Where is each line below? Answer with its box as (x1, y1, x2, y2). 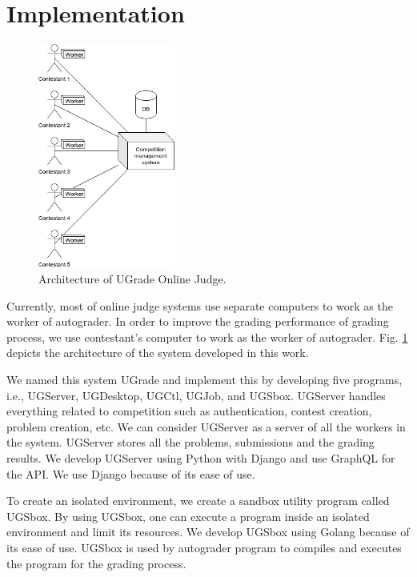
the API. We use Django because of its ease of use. (6, 465, 255, 482)
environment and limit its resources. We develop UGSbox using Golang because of (6, 523, 410, 540)
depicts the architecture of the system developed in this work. (6, 344, 309, 361)
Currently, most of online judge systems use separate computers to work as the (6, 297, 393, 314)
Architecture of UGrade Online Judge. (38, 270, 227, 287)
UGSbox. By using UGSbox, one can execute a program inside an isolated (6, 507, 370, 524)
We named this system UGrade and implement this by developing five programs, (6, 371, 403, 388)
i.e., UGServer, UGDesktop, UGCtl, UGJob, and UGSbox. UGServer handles (6, 387, 386, 403)
